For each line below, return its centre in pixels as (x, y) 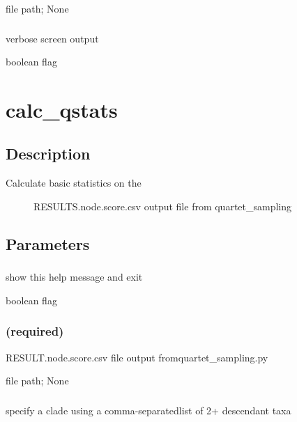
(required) (35, 331)
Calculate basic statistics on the (74, 183)
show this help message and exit (74, 277)
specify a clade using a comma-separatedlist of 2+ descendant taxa (148, 410)
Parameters (48, 243)
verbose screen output (52, 38)
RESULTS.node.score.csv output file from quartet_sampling (163, 206)
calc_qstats (62, 109)
